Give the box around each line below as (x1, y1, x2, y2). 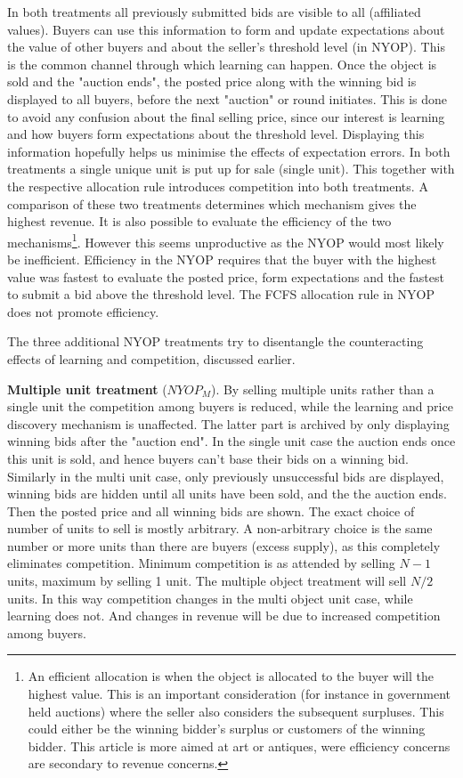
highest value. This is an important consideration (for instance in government (28, 685, 451, 703)
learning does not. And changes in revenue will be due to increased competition (7, 606, 441, 625)
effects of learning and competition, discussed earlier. (7, 349, 296, 368)
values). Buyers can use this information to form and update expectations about (7, 20, 445, 38)
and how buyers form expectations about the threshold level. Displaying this (7, 125, 425, 143)
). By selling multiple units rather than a (210, 379, 435, 398)
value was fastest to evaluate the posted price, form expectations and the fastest (7, 267, 444, 286)
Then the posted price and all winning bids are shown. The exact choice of (7, 501, 415, 520)
